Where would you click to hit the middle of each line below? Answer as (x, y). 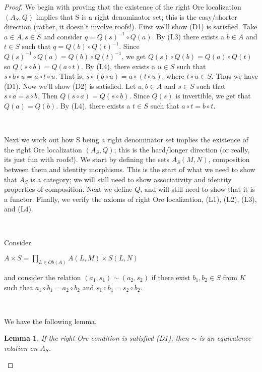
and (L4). (19, 209)
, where (173, 76)
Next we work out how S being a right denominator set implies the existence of (126, 140)
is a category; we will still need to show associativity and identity (131, 179)
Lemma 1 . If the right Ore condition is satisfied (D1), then (96, 338)
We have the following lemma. (50, 321)
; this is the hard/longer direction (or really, (182, 149)
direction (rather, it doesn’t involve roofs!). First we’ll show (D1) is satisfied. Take (131, 26)
